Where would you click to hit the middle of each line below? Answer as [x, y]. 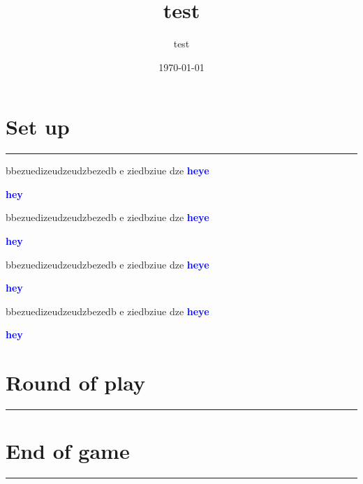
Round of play [75, 383]
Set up [38, 127]
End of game [68, 451]
